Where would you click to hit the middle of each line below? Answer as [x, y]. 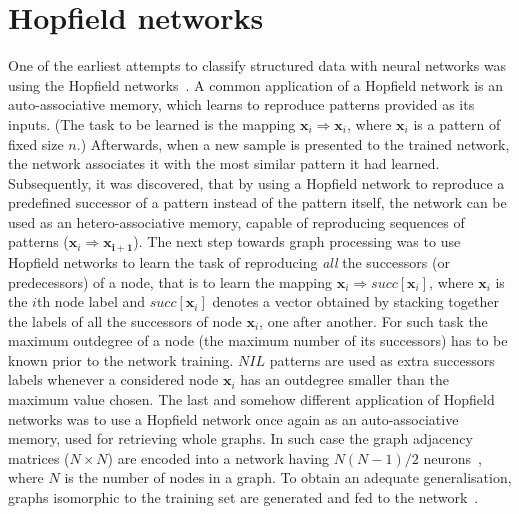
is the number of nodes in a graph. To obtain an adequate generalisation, [288, 477]
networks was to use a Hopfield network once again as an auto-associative [233, 418]
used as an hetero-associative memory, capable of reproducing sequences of [236, 221]
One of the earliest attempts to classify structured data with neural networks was [257, 65]
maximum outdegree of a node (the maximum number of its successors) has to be [258, 340]
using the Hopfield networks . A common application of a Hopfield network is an [255, 84]
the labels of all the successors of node [125, 320]
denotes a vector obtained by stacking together [355, 301]
